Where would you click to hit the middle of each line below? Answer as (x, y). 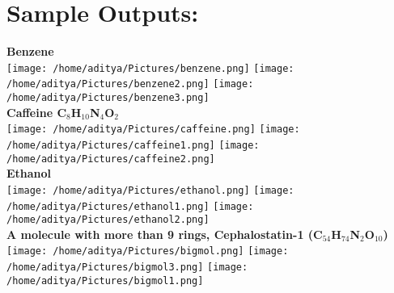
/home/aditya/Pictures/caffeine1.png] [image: (133, 145)
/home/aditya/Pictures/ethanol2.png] (108, 220)
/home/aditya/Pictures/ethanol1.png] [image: (130, 206)
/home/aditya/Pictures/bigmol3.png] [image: (127, 268)
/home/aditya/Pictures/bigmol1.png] (105, 280)
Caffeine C (37, 112)
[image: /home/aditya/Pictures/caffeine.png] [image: (153, 130)
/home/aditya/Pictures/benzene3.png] (108, 98)
